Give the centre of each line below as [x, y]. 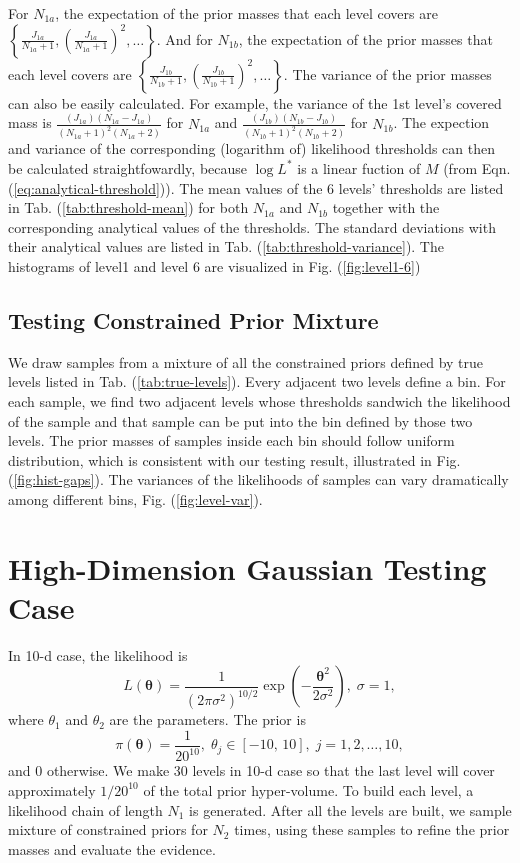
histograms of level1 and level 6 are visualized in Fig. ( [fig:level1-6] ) [214, 265]
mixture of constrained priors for [108, 829]
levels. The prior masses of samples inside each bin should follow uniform [231, 440]
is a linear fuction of [359, 167]
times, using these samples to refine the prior [372, 829]
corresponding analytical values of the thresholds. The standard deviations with [252, 226]
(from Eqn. [477, 167]
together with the [386, 207]
